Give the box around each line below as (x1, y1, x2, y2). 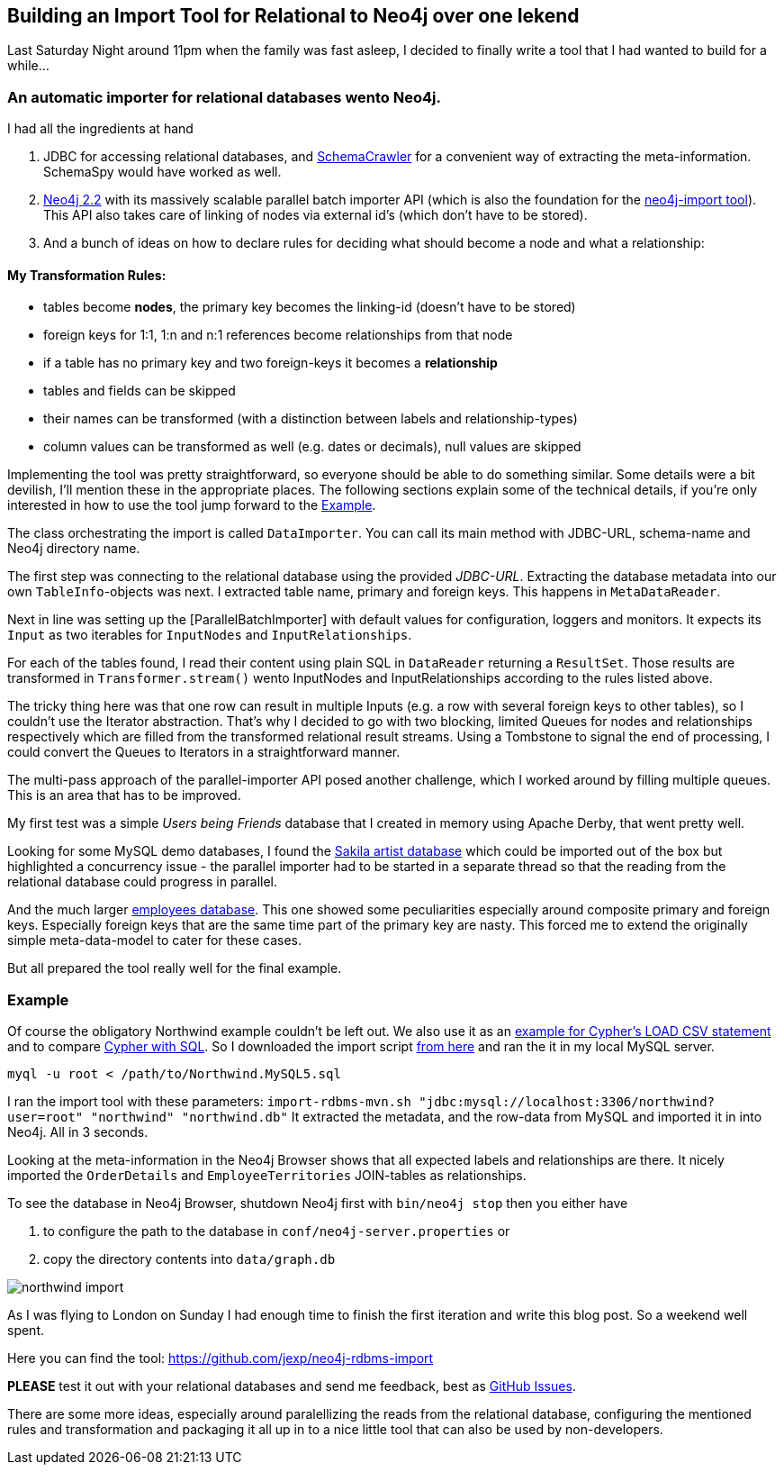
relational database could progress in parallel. (7, 874, 278, 890)
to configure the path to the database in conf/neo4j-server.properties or (43, 1223, 510, 1240)
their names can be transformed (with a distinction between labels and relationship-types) (43, 411, 578, 427)
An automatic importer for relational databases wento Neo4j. (7, 87, 441, 106)
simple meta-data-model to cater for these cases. (7, 932, 302, 949)
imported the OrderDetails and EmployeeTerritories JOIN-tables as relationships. (7, 1168, 527, 1184)
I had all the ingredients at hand (7, 121, 194, 137)
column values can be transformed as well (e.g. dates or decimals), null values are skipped (43, 439, 581, 455)
